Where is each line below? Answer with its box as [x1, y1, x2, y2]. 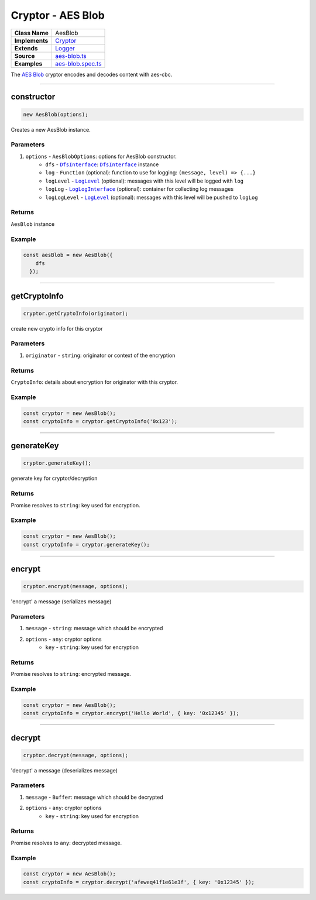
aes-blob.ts [55, 51, 87, 60]
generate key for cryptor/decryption [11, 475, 98, 482]
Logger [55, 44, 75, 52]
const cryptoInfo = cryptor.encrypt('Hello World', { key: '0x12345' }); [23, 710, 239, 717]
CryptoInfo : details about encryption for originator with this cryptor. [11, 378, 178, 386]
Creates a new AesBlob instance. [11, 126, 91, 133]
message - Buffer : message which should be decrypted [25, 793, 163, 801]
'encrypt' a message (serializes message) [11, 598, 112, 605]
